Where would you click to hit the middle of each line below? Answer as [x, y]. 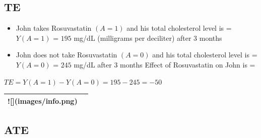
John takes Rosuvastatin [54, 28]
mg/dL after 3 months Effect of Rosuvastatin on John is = [165, 64]
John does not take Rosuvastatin [67, 55]
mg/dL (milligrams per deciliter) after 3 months [148, 38]
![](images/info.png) [43, 100]
